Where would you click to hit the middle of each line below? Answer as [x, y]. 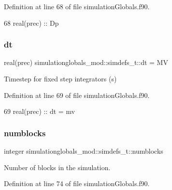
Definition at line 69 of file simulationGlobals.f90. [77, 95]
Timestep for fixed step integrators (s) [60, 79]
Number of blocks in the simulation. [57, 167]
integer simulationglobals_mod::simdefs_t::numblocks [84, 151]
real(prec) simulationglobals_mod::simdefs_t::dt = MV [86, 62]
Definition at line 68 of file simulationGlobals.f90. [77, 6]
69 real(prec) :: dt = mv [40, 111]
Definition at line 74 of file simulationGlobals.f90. [77, 183]
